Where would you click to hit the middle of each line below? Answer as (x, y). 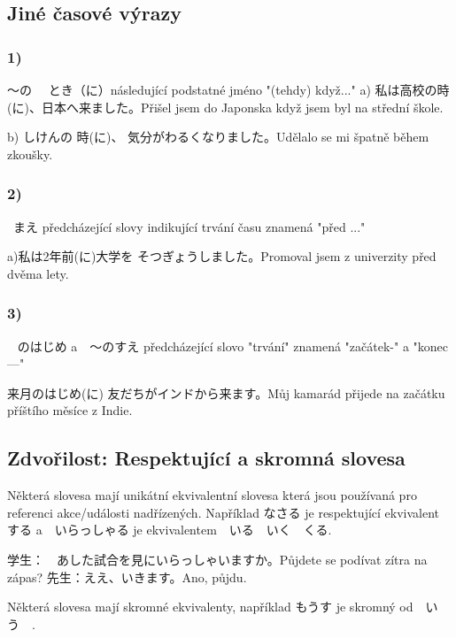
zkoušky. (30, 154)
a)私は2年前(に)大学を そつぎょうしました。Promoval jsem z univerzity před (222, 256)
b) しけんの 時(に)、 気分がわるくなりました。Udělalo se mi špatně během (218, 137)
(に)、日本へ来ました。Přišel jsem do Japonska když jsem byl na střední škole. (225, 107)
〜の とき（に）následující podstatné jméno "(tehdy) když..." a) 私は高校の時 (228, 89)
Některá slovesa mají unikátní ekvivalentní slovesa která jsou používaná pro (212, 495)
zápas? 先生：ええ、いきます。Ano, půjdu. (127, 577)
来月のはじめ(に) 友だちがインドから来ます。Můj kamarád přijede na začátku (226, 392)
